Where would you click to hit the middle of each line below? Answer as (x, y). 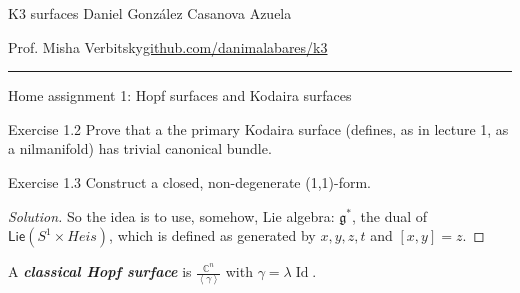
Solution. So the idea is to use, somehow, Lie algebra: (171, 215)
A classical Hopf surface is (100, 271)
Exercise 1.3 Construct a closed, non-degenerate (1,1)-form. (190, 181)
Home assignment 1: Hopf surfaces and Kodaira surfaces (180, 95)
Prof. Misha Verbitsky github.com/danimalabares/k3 (168, 46)
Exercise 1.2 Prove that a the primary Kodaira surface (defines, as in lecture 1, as (258, 128)
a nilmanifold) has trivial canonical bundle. (140, 148)
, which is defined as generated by (212, 235)
